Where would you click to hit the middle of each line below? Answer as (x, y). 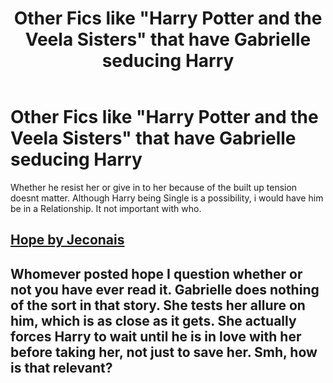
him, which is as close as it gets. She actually (153, 320)
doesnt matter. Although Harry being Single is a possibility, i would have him (167, 198)
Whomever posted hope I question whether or (156, 273)
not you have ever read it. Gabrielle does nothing (165, 289)
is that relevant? (61, 367)
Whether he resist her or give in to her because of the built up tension (154, 187)
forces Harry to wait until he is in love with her (156, 336)
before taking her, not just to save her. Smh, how (164, 352)
